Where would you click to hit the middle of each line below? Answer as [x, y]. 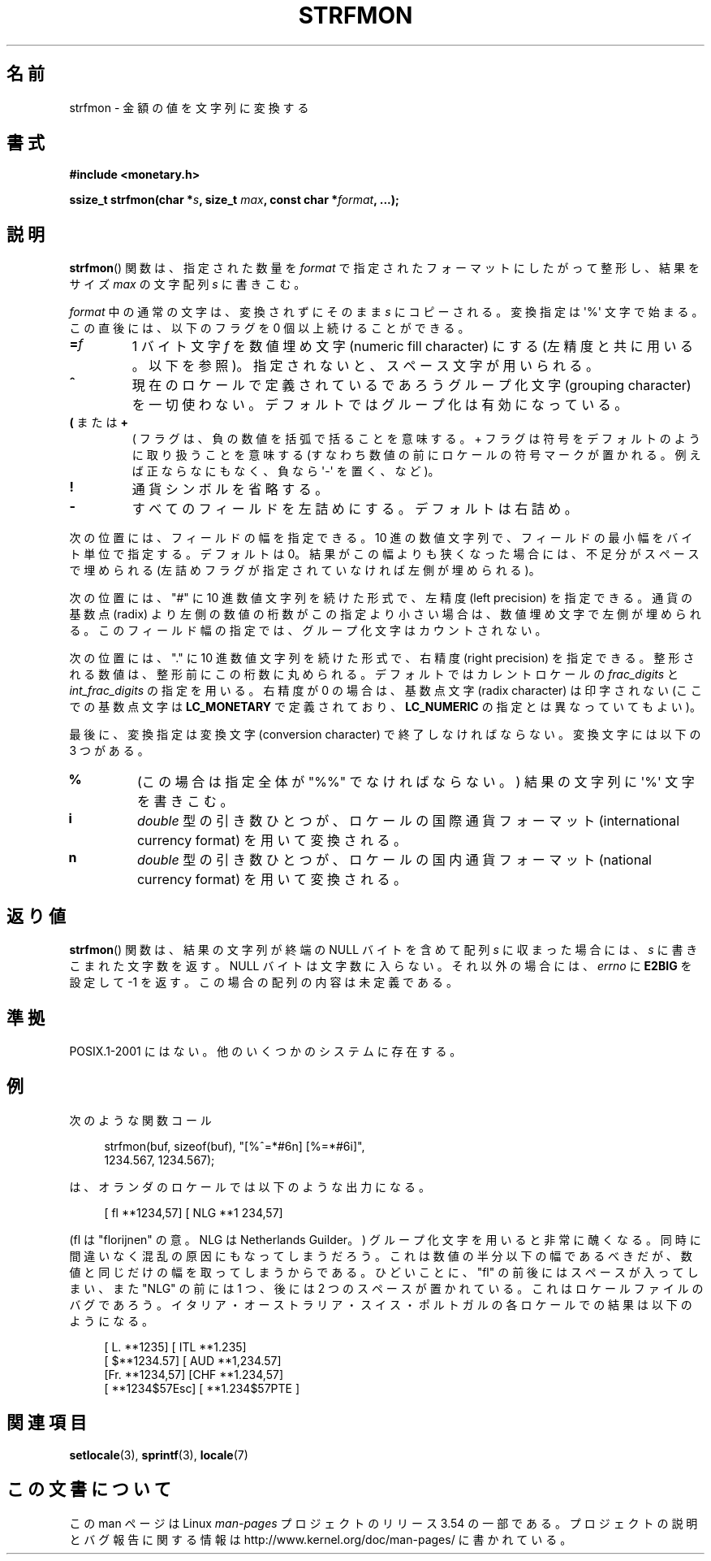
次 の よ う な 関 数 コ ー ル [140, 1120]
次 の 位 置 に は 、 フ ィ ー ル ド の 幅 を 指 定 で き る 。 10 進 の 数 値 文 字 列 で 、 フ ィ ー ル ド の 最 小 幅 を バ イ [381, 538]
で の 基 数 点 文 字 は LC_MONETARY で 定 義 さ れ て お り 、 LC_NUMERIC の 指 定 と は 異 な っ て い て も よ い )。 [385, 707]
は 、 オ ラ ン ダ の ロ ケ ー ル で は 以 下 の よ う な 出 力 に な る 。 [250, 1186]
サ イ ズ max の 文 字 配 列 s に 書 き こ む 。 [187, 284]
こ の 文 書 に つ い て [89, 1489]
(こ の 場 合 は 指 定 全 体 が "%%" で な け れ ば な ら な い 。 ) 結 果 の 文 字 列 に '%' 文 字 [416, 782]
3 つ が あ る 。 [109, 751]
